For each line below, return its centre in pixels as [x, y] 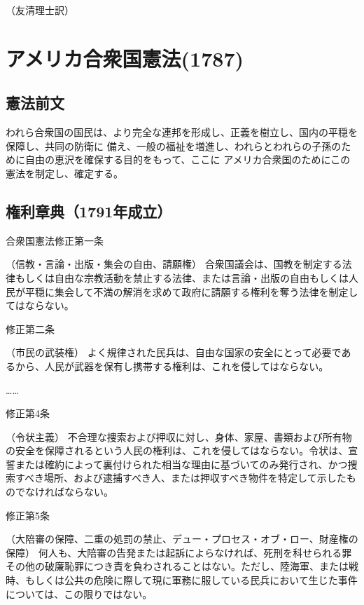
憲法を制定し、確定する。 [64, 173]
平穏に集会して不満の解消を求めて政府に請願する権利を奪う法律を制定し [191, 291]
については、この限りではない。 [79, 593]
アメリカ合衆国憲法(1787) [125, 58]
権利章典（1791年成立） [89, 211]
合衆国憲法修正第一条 [55, 240]
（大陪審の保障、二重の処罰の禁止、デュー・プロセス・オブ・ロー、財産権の [182, 539]
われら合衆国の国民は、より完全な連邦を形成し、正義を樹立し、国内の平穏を [182, 132]
